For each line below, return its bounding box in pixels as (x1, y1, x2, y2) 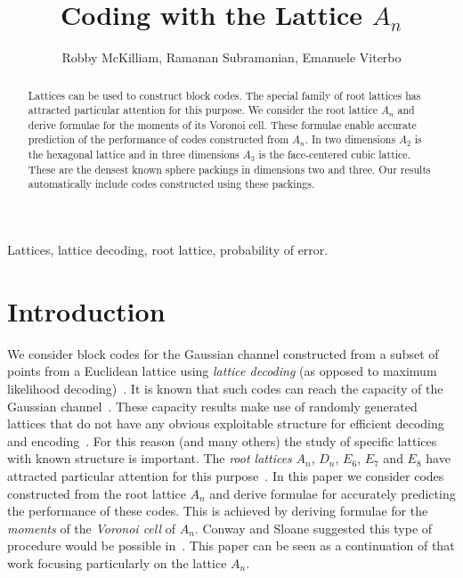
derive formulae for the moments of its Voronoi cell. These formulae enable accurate (28, 117, 417, 132)
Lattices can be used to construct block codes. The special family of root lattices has (28, 87, 421, 102)
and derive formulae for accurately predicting (209, 484, 456, 502)
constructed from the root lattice (7, 484, 186, 502)
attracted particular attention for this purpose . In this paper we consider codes (7, 466, 444, 484)
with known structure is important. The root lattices (7, 449, 292, 468)
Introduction (7, 292, 166, 329)
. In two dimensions (305, 132, 396, 147)
